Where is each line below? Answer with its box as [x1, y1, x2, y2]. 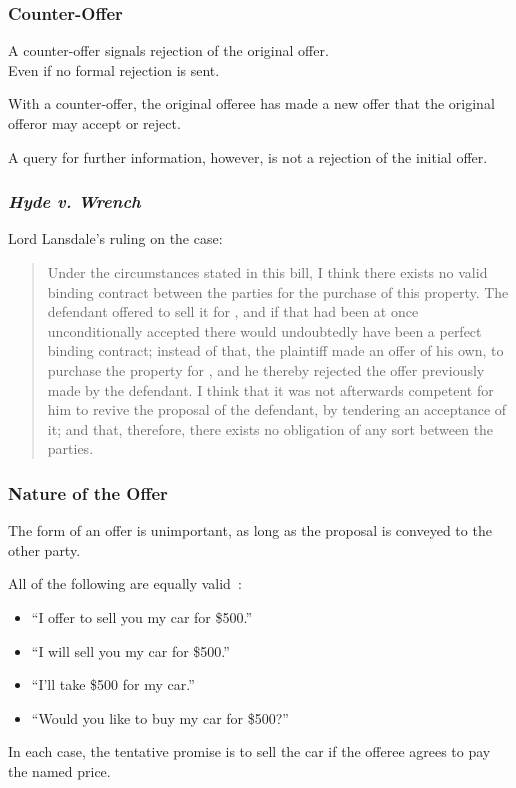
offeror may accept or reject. [8, 113, 181, 133]
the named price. [8, 760, 111, 781]
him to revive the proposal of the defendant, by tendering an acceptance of [47, 399, 507, 420]
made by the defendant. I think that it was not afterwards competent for [47, 379, 494, 400]
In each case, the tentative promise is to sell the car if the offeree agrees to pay [8, 741, 491, 762]
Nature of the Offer [8, 480, 168, 505]
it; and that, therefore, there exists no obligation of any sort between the [47, 418, 494, 439]
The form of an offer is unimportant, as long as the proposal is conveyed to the [8, 520, 492, 541]
